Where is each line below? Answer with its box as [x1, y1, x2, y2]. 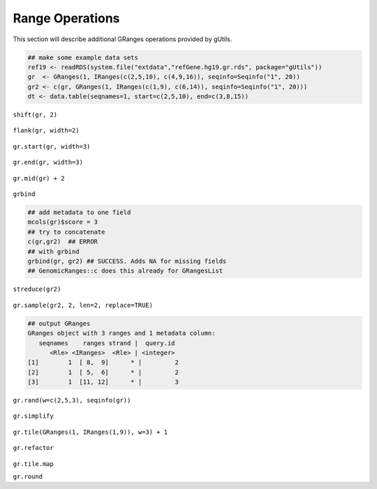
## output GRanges [27, 319, 91, 327]
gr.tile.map [13, 460, 54, 467]
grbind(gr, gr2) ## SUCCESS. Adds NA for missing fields [27, 257, 227, 265]
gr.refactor [13, 444, 54, 452]
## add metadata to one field [27, 209, 131, 216]
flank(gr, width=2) [13, 126, 80, 135]
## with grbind [27, 248, 80, 255]
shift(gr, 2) [13, 111, 58, 119]
